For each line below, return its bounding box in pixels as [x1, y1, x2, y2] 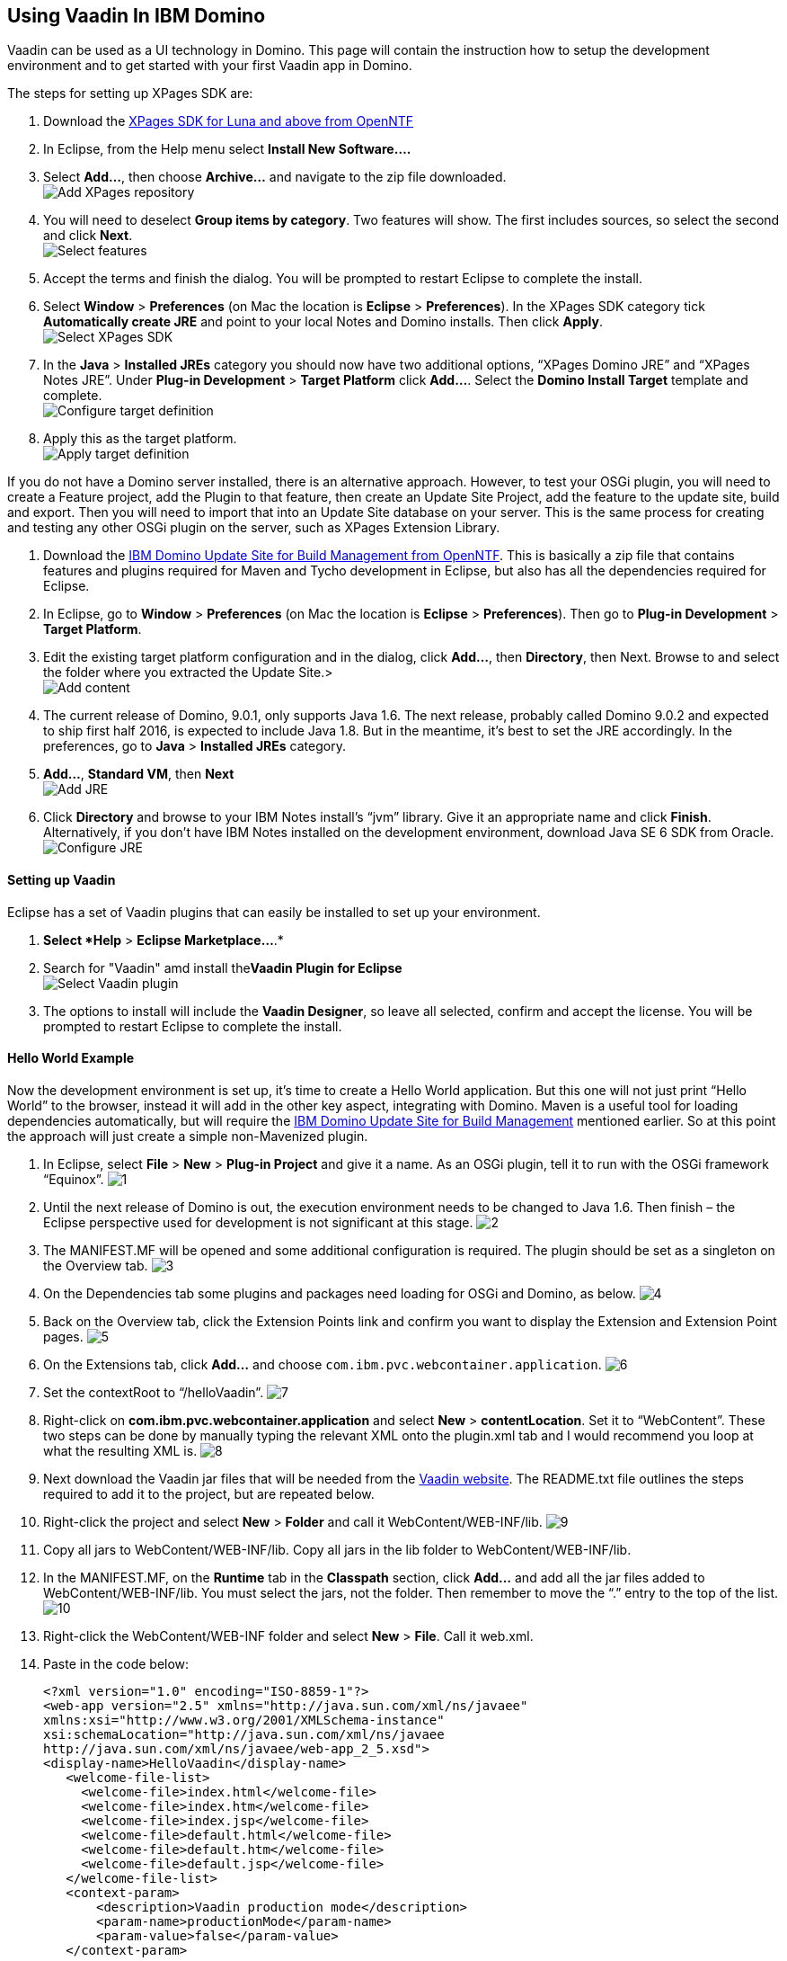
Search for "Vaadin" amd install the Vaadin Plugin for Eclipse [43, 959, 402, 976]
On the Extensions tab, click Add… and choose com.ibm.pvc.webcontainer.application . [43, 1356, 602, 1372]
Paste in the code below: [43, 1655, 190, 1671]
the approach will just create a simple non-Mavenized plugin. [7, 1128, 368, 1144]
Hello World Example [7, 1050, 135, 1066]
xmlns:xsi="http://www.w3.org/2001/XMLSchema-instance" [43, 1712, 445, 1727]
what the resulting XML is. [43, 1442, 198, 1458]
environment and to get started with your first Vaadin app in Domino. [7, 58, 412, 74]
